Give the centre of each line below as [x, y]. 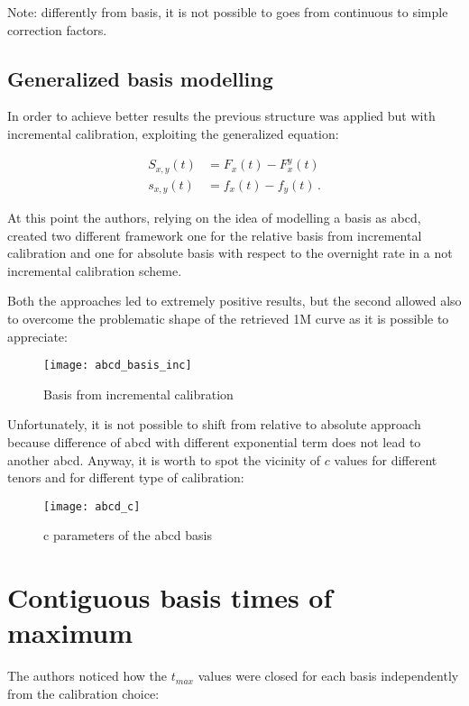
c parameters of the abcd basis [128, 535]
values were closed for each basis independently [328, 676]
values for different [386, 459]
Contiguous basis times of [170, 597]
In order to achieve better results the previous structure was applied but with [221, 116]
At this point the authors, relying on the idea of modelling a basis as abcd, [214, 218]
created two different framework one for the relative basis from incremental [215, 235]
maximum [70, 633]
